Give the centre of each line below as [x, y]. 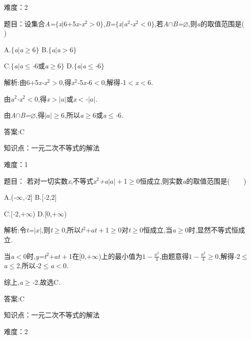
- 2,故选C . [46, 282]
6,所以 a [73, 115]
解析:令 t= [19, 230]
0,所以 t [72, 230]
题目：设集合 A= [30, 23]
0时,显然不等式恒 [211, 230]
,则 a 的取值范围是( [216, 23]
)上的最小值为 [120, 256]
